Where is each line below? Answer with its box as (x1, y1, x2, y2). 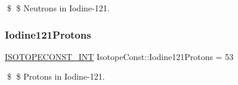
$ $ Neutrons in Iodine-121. (7, 2, 110, 14)
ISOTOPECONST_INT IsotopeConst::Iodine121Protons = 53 (5, 50, 234, 62)
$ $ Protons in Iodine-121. (7, 70, 105, 83)
